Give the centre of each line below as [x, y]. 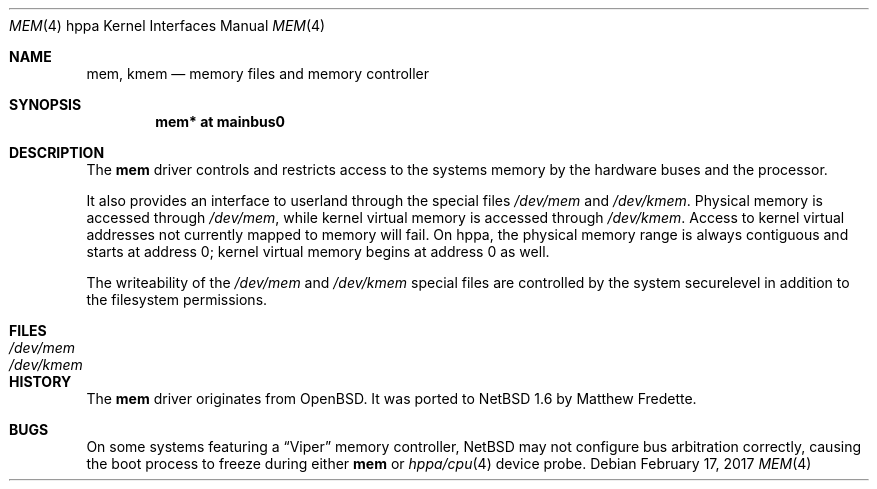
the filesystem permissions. [177, 299]
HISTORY [40, 381]
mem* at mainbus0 [220, 121]
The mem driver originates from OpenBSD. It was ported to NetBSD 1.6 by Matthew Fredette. [391, 398]
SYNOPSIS [45, 104]
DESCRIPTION [57, 152]
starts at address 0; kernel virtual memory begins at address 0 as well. [318, 251]
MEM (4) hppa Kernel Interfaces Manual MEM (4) [167, 25]
